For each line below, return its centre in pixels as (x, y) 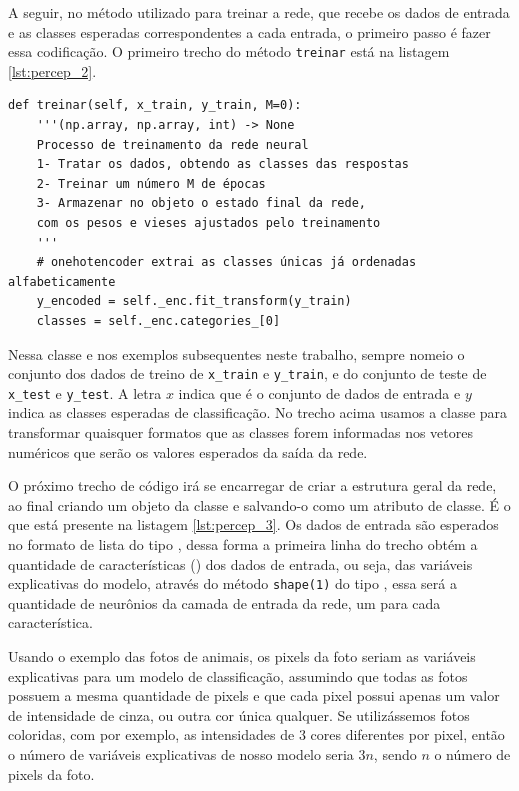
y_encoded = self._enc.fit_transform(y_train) (194, 301)
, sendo (395, 754)
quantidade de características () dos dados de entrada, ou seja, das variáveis (240, 563)
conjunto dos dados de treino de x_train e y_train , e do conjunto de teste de (247, 373)
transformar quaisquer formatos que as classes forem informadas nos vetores (240, 432)
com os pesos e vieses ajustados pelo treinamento (208, 223)
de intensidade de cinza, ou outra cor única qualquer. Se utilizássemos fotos (239, 714)
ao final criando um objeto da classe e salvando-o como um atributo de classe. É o (259, 504)
